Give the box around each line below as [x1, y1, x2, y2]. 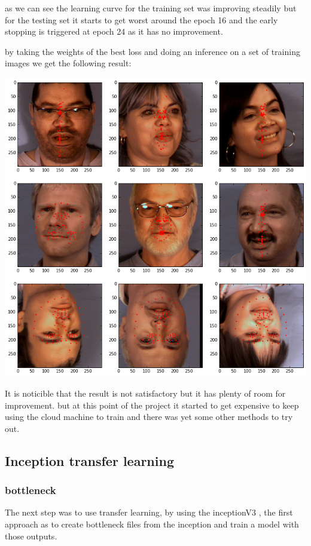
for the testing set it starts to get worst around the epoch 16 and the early [5, 13, 278, 26]
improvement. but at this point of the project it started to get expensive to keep [5, 398, 299, 411]
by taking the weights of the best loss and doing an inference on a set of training [5, 45, 300, 57]
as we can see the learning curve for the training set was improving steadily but [5, 2, 297, 14]
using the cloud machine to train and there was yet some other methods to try [5, 410, 293, 423]
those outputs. [5, 529, 57, 542]
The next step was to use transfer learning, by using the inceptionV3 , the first [5, 506, 293, 519]
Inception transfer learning [5, 451, 174, 470]
